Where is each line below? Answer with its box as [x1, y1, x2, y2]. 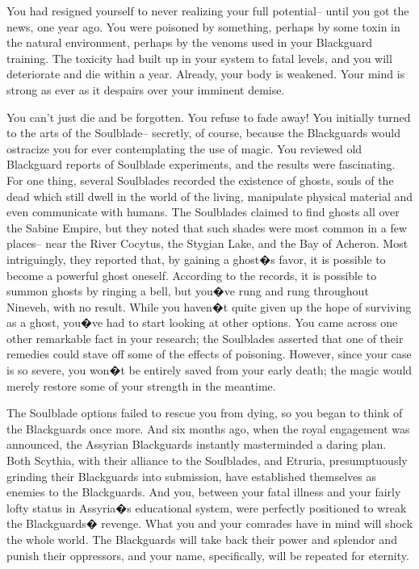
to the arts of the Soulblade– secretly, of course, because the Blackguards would [6, 124, 400, 141]
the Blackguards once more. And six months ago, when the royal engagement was [6, 420, 410, 437]
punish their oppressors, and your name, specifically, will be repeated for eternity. [6, 546, 409, 563]
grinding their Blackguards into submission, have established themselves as [6, 467, 376, 484]
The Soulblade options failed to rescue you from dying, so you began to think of [6, 404, 403, 421]
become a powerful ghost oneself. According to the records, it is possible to [6, 266, 377, 283]
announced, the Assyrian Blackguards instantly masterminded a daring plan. [6, 436, 387, 453]
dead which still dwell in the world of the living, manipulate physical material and [6, 187, 413, 204]
